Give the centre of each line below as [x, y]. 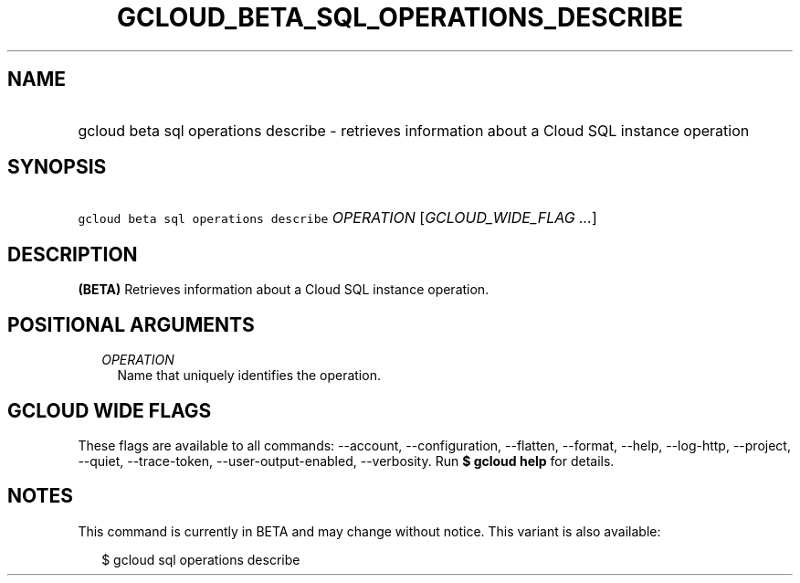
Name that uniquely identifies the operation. [249, 376]
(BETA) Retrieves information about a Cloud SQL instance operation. [284, 290]
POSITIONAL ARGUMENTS [131, 324]
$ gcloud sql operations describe [201, 559]
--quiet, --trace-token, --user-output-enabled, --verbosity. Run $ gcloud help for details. [346, 461]
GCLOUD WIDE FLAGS [110, 410]
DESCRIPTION [73, 254]
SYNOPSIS [57, 167]
